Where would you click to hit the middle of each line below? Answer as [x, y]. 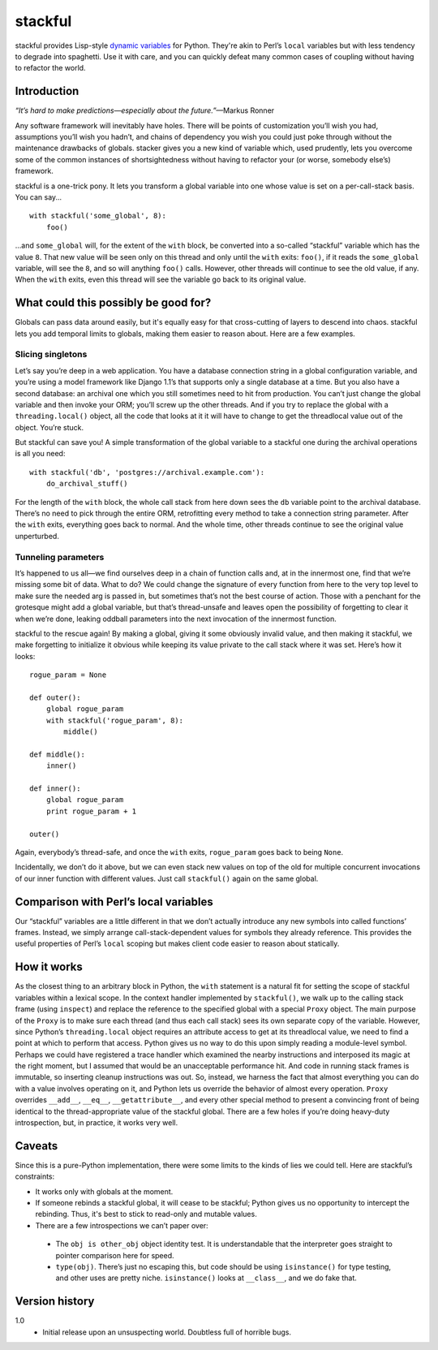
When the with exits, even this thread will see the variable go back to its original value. [161, 279]
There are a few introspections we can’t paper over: [122, 1225]
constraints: [35, 1176]
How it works [49, 967]
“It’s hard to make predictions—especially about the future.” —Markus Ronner [145, 110]
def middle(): [57, 754]
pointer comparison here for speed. [115, 1255]
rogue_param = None [68, 675]
